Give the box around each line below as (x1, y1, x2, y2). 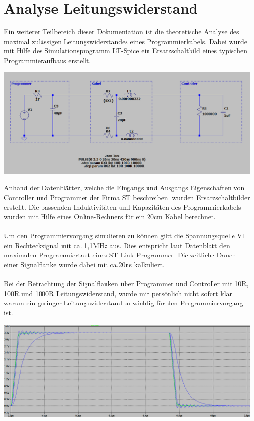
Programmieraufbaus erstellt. (4, 55, 91, 65)
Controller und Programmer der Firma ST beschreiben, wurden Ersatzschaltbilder (4, 192, 250, 202)
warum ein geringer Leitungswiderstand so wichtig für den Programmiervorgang (4, 298, 243, 308)
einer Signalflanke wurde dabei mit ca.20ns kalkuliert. (4, 259, 165, 270)
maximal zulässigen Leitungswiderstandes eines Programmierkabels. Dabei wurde (4, 36, 247, 46)
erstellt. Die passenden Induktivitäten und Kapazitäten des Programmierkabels (4, 202, 241, 212)
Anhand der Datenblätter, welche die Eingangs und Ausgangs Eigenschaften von (4, 183, 245, 193)
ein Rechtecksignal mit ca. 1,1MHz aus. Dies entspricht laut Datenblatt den (4, 240, 230, 250)
